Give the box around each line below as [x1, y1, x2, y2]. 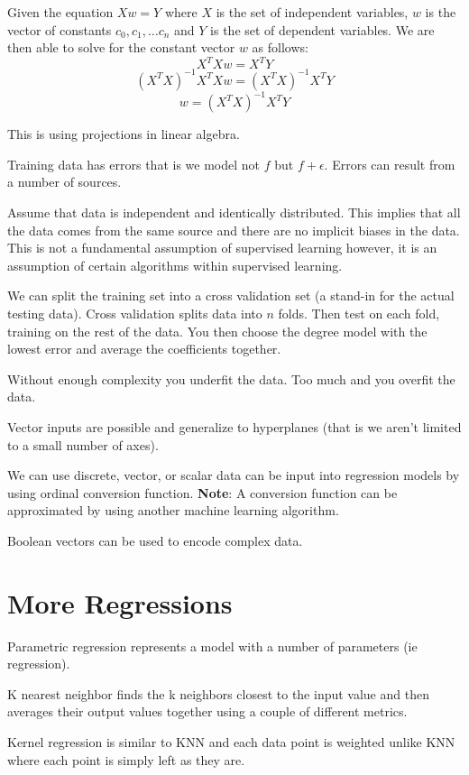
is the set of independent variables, [216, 3, 409, 21]
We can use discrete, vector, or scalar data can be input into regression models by [7, 466, 460, 484]
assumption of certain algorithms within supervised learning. [7, 255, 343, 274]
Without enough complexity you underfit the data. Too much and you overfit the [7, 369, 455, 388]
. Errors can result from [324, 154, 455, 173]
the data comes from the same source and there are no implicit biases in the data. [7, 220, 460, 239]
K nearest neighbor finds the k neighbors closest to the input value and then [7, 684, 429, 703]
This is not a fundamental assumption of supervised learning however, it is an [7, 238, 437, 257]
